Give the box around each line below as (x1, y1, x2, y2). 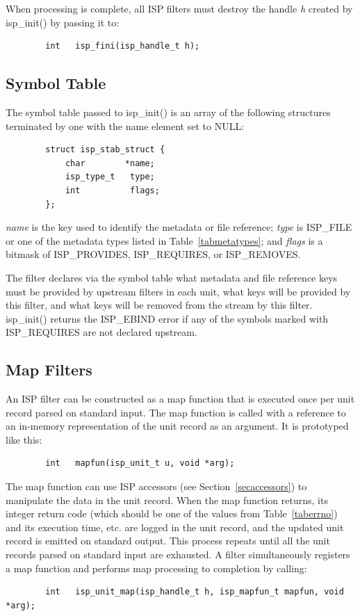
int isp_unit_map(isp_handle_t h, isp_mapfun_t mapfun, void (45, 587, 344, 597)
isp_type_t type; (65, 172, 155, 182)
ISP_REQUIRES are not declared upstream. (6, 325, 197, 339)
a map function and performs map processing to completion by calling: (6, 560, 307, 575)
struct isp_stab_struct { (45, 145, 165, 155)
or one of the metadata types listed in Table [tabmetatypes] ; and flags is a (6, 233, 323, 248)
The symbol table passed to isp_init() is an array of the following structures (6, 104, 331, 119)
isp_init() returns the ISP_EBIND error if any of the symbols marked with (6, 311, 329, 325)
